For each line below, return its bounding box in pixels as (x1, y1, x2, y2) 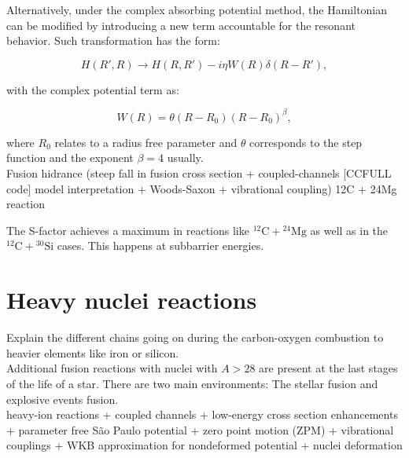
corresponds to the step (249, 134, 363, 150)
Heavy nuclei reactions (6, 284, 257, 316)
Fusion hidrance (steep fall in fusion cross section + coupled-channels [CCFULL (6, 165, 392, 181)
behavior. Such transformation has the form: (6, 32, 220, 49)
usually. (167, 149, 204, 166)
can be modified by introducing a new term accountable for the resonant (6, 16, 356, 33)
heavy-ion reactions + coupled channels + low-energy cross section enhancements (6, 406, 398, 423)
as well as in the (310, 222, 389, 238)
